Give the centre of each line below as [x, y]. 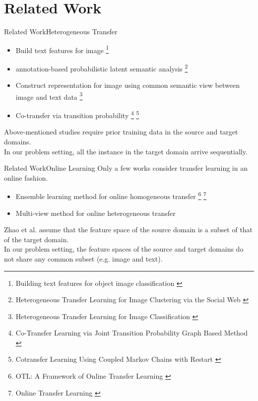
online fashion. [26, 177]
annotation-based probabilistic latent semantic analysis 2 [102, 67]
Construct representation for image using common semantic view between [128, 85]
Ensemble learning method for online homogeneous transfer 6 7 [111, 195]
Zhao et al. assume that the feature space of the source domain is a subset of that [129, 230]
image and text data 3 [49, 96]
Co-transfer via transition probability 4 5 [77, 114]
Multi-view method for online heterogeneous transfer [96, 213]
